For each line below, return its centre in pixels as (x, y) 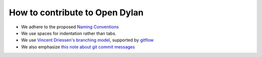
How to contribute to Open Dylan (76, 12)
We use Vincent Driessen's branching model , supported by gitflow (87, 40)
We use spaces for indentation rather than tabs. (69, 33)
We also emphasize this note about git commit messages (78, 47)
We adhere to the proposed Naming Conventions (70, 27)
